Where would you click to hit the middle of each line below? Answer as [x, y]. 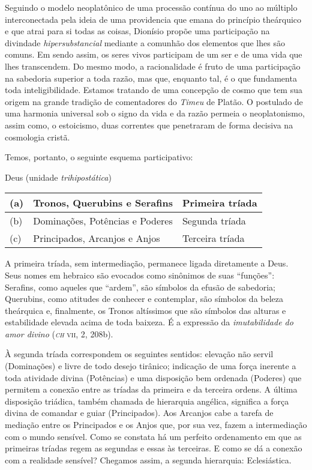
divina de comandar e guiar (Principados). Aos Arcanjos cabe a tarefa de [139, 413]
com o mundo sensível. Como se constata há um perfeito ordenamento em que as [153, 436]
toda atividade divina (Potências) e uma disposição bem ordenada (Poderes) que [153, 377]
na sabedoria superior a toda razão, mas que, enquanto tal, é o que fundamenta [151, 78]
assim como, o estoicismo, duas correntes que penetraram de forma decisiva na [149, 125]
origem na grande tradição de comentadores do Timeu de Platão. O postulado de [154, 101]
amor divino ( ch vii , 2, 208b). [59, 333]
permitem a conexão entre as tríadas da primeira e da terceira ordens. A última [151, 389]
